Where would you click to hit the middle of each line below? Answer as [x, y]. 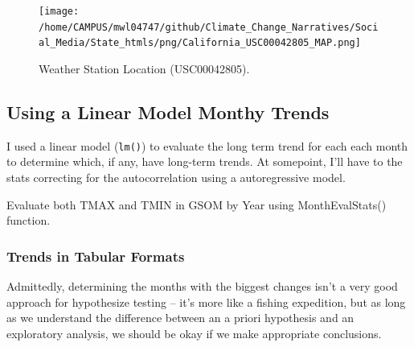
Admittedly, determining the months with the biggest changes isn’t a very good [202, 286]
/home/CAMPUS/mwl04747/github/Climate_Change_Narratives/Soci [209, 27]
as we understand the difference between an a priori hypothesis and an [180, 318]
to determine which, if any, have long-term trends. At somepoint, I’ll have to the [205, 161]
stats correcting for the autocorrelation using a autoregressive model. [176, 178]
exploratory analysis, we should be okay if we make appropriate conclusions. [194, 333]
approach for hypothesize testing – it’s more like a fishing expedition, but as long [206, 302]
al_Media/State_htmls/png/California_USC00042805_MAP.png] [200, 43]
